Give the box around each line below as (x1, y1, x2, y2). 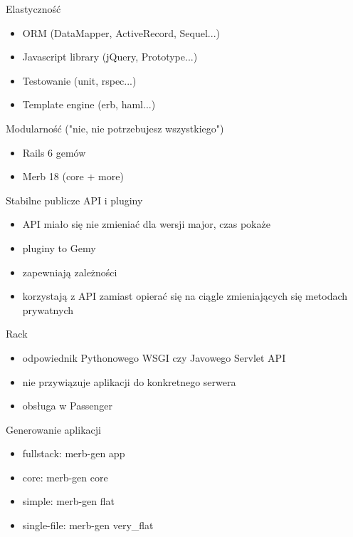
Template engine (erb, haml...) (22, 97, 156, 112)
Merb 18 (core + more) (22, 169, 124, 184)
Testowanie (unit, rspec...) (22, 73, 137, 88)
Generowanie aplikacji (6, 422, 101, 437)
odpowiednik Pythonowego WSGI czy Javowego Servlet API (22, 350, 286, 365)
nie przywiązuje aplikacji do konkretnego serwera (22, 374, 236, 389)
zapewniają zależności (22, 264, 117, 279)
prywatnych (22, 302, 74, 317)
